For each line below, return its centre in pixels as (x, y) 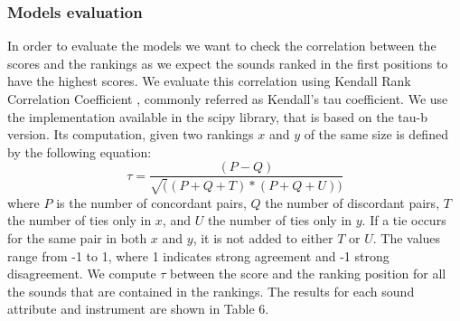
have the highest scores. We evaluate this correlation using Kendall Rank (209, 81)
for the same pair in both (77, 238)
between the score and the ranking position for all (308, 274)
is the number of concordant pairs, (151, 202)
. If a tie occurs (404, 220)
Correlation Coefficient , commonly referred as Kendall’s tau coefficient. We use (228, 99)
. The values (407, 238)
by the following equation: (80, 151)
